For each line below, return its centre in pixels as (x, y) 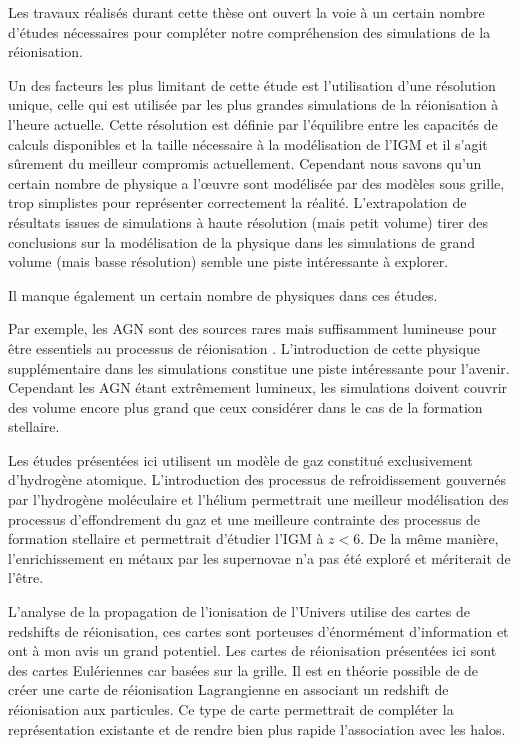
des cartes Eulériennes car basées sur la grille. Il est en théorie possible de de (243, 669)
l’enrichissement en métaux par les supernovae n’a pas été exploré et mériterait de (259, 557)
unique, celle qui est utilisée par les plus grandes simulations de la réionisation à (253, 104)
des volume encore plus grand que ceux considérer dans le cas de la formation (245, 406)
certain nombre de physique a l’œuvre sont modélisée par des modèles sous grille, (256, 182)
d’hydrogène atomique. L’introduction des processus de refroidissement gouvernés (257, 479)
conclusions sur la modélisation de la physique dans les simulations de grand (242, 241)
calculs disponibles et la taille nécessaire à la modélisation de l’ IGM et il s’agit (248, 143)
